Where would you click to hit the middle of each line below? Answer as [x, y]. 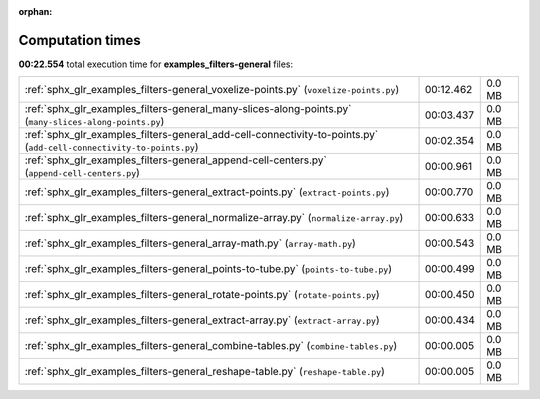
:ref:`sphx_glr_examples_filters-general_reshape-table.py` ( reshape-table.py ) [204, 372]
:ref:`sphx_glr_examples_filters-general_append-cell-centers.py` [175, 160]
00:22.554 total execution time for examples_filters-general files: [156, 64]
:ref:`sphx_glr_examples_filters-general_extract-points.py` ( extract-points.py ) [207, 192]
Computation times [79, 40]
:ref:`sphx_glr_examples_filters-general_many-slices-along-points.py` [188, 109]
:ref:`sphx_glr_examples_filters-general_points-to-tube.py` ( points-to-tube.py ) [208, 269]
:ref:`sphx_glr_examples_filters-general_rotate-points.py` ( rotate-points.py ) [202, 295]
